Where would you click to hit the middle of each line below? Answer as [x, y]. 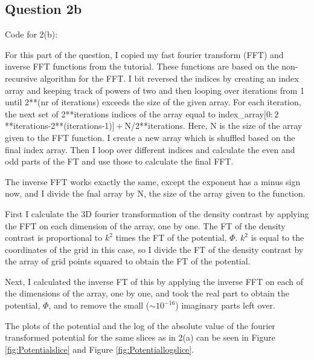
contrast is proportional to [54, 237]
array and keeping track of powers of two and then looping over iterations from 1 [155, 90]
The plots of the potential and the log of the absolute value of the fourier [140, 325]
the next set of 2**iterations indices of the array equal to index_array [134, 113]
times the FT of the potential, [171, 237]
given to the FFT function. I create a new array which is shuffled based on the [150, 137]
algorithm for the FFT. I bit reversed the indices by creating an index [169, 78]
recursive [21, 78]
